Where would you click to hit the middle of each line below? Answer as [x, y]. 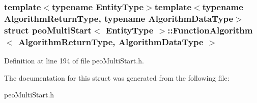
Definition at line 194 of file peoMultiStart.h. [74, 60]
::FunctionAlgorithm [210, 30]
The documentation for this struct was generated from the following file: [117, 77]
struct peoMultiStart [48, 30]
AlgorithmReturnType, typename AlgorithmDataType [119, 18]
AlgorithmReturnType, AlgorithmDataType [111, 41]
